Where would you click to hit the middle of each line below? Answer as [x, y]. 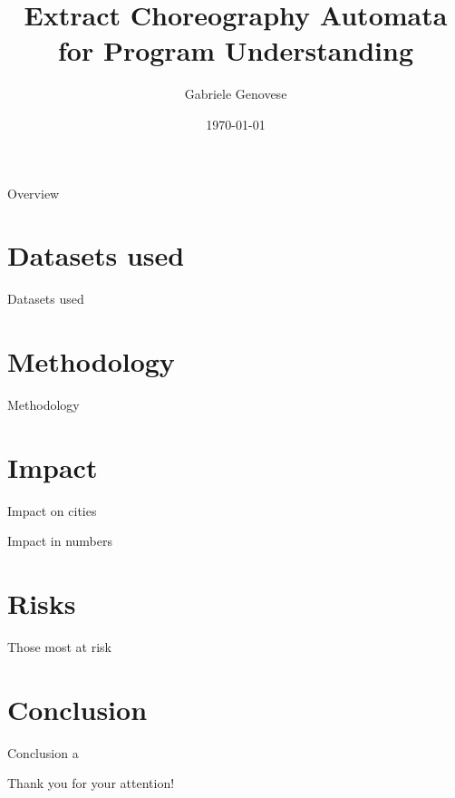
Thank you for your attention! [91, 783]
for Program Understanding [236, 50]
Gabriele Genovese [236, 94]
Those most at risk [59, 646]
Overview [34, 193]
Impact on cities [52, 510]
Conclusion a [43, 752]
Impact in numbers [60, 541]
